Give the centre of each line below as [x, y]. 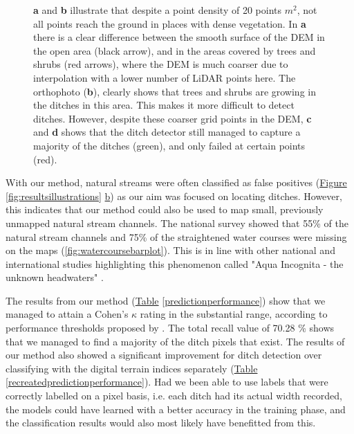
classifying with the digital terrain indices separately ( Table [132, 368]
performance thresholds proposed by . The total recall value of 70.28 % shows [170, 328]
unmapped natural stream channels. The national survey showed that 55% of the [177, 223]
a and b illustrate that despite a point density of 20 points [157, 10]
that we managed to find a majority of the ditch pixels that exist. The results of [175, 341]
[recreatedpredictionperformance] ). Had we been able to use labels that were [167, 382]
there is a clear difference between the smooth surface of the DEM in [179, 37]
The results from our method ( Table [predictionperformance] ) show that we [166, 300]
